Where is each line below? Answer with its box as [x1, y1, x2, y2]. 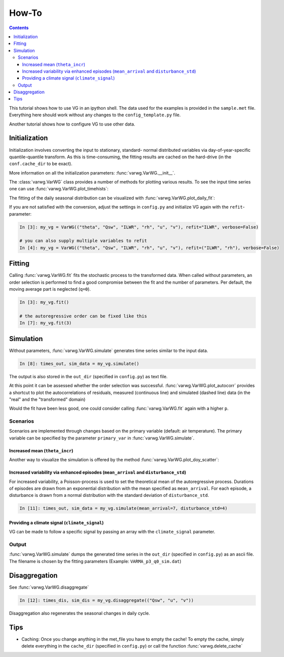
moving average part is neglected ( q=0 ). [9, 286, 91, 292]
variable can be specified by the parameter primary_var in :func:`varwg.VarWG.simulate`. [9, 435, 195, 441]
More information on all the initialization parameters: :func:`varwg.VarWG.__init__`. [9, 170, 176, 175]
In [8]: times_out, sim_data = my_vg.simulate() [19, 361, 140, 366]
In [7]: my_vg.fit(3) [19, 320, 72, 326]
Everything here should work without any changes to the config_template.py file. [9, 112, 181, 118]
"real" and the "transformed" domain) [9, 396, 86, 402]
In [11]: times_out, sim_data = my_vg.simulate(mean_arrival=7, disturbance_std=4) [19, 506, 228, 511]
